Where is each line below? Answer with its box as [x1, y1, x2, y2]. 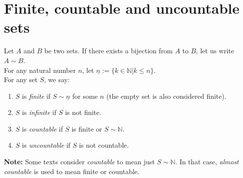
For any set [4, 74, 38, 85]
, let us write [196, 45, 234, 56]
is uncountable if [22, 140, 70, 150]
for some [72, 90, 98, 101]
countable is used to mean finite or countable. [4, 166, 140, 176]
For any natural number [4, 65, 76, 75]
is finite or [71, 123, 102, 133]
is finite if [22, 90, 51, 101]
